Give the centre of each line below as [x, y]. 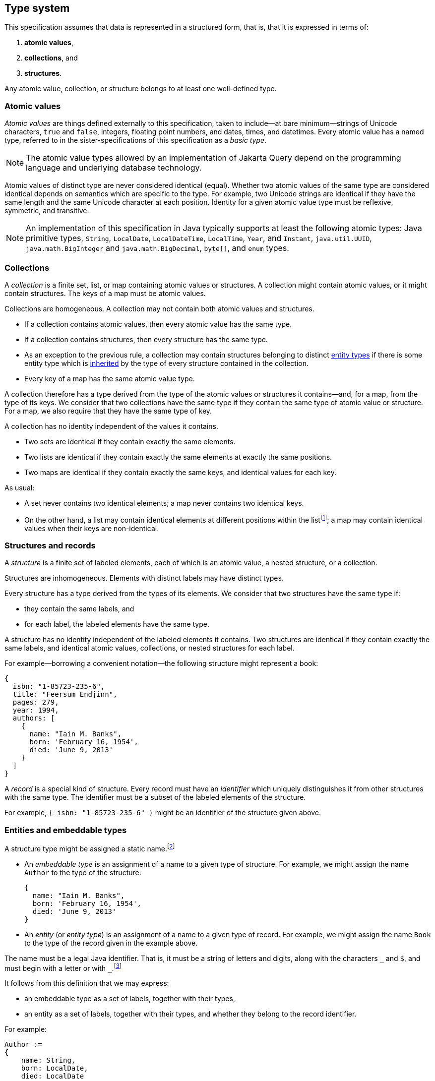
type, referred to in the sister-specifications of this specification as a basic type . [136, 140]
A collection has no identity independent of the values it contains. [111, 426]
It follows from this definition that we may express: [87, 983]
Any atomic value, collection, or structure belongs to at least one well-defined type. [141, 89]
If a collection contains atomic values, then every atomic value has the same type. [158, 324]
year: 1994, [36, 710]
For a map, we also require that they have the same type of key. [108, 411]
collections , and [51, 58]
